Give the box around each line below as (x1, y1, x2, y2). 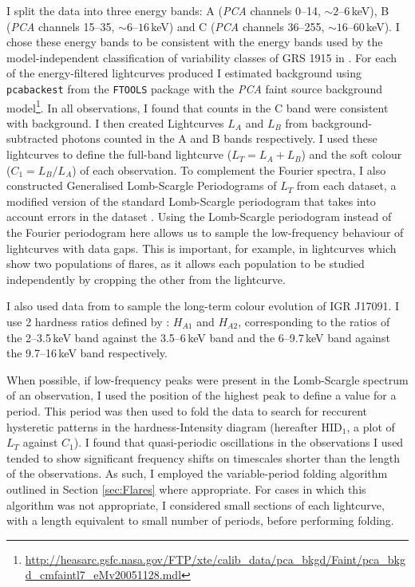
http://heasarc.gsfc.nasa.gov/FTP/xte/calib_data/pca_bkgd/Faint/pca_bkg (25, 550, 405, 567)
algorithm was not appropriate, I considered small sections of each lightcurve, (6, 496, 385, 513)
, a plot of (346, 418, 395, 435)
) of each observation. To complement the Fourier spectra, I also (72, 161, 386, 178)
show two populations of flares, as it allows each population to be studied (6, 255, 365, 272)
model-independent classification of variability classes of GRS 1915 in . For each (6, 49, 397, 65)
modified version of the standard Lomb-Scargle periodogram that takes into (6, 192, 376, 209)
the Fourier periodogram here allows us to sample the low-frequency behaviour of (6, 224, 404, 241)
